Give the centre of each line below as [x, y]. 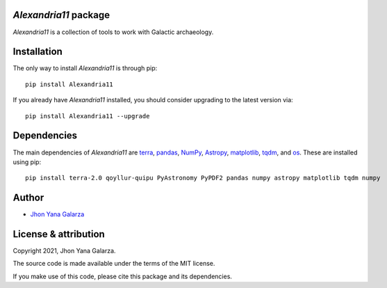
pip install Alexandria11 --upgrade [88, 116]
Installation [38, 52]
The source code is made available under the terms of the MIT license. [114, 264]
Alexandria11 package [61, 15]
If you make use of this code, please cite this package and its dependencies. [123, 276]
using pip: [27, 162]
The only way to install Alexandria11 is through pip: [85, 68]
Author [28, 198]
